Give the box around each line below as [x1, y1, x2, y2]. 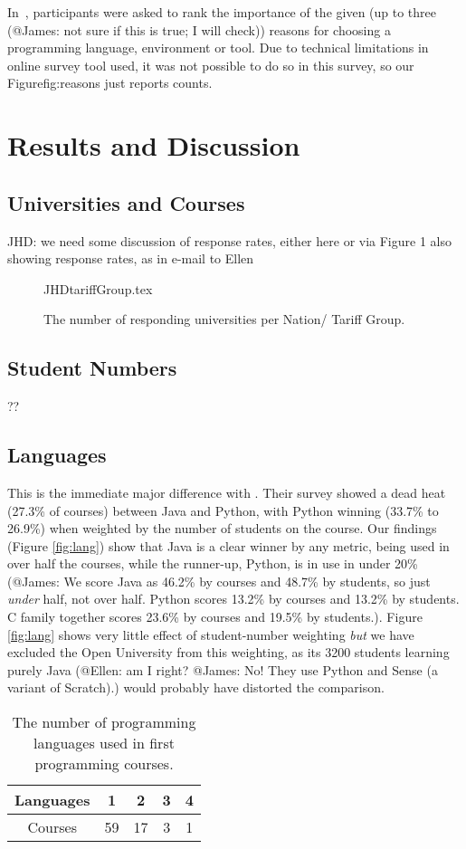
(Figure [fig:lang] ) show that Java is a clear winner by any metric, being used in [7, 536, 450, 555]
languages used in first [33, 732, 175, 754]
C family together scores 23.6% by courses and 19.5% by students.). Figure [7, 607, 423, 626]
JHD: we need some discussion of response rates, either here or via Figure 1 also [7, 231, 452, 250]
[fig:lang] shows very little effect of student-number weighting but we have [7, 625, 414, 644]
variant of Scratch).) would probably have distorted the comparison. [7, 678, 385, 697]
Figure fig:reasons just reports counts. [7, 73, 213, 92]
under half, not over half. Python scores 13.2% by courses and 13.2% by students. [7, 589, 460, 608]
